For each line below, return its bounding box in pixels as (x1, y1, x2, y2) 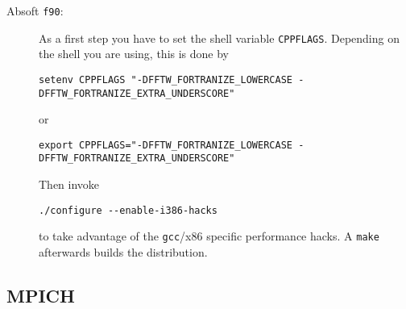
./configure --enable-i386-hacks (39, 204, 217, 216)
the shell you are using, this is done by (39, 45, 230, 62)
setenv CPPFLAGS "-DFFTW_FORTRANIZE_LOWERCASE (39, 73, 292, 86)
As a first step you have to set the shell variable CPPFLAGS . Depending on (39, 29, 400, 46)
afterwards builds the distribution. (39, 244, 208, 261)
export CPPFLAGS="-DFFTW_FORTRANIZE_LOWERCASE (39, 139, 292, 151)
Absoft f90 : (6, 2, 64, 19)
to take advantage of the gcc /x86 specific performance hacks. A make (39, 228, 379, 244)
